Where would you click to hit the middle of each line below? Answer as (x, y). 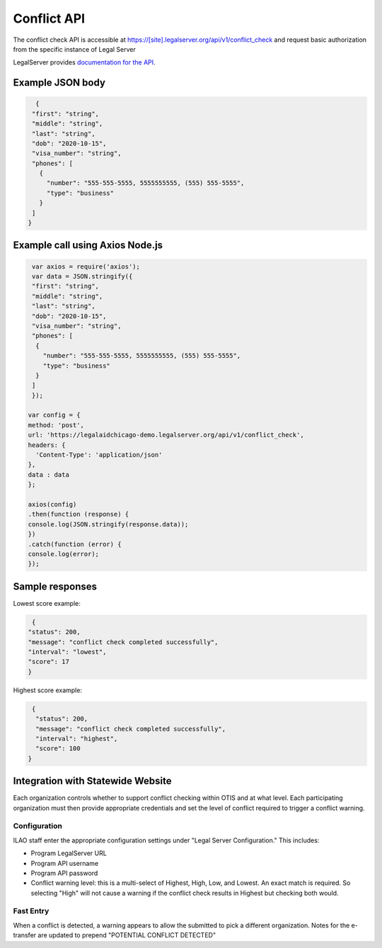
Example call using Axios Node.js (88, 246)
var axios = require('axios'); (86, 266)
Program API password (64, 873)
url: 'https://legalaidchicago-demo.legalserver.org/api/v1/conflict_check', (166, 435)
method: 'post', (56, 425)
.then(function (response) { (79, 514)
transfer (25, 935)
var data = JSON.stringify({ (82, 276)
